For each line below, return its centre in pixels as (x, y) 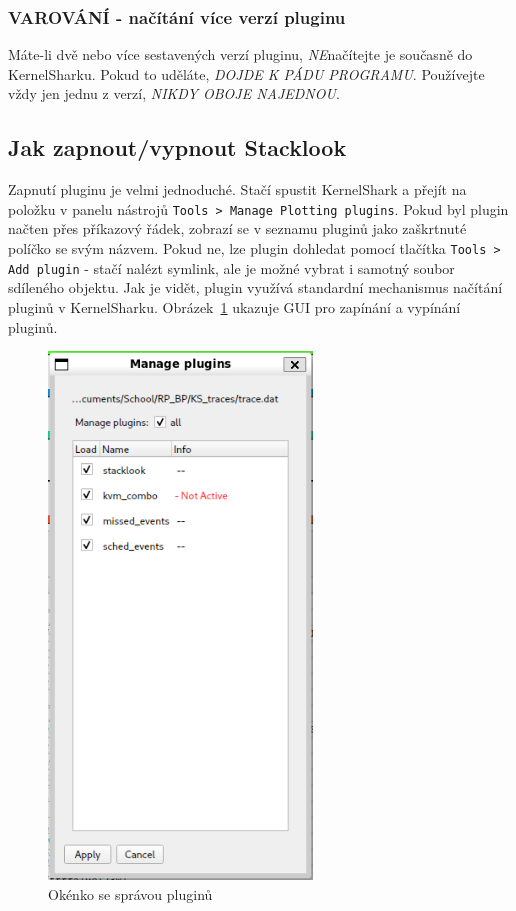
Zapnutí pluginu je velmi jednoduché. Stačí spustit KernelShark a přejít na (237, 189)
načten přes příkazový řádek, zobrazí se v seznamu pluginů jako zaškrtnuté (237, 228)
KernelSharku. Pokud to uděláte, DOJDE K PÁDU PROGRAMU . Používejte (246, 73)
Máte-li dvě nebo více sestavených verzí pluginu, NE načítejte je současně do (240, 54)
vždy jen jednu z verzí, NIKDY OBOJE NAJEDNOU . (174, 93)
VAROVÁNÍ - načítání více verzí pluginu (177, 16)
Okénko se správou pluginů (130, 893)
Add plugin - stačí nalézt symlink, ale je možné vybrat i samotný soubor (231, 267)
